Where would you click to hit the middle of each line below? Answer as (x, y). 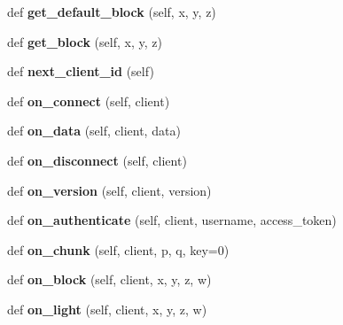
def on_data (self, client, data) (94, 131)
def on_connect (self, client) (89, 101)
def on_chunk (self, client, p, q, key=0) (118, 249)
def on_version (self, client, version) (109, 190)
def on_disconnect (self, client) (97, 160)
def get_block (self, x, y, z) (85, 41)
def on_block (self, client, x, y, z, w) (109, 279)
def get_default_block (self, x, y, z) (112, 12)
